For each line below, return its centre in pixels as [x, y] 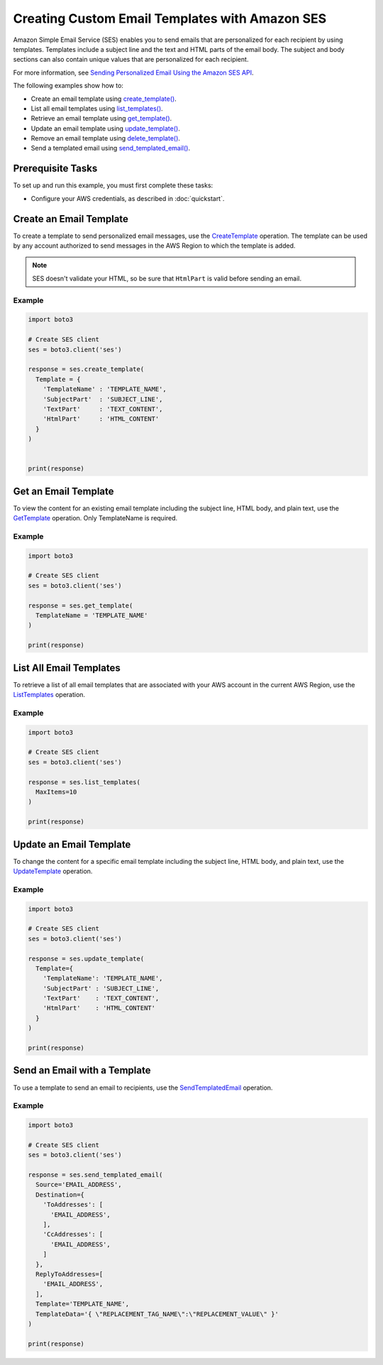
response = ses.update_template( [86, 959]
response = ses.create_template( [86, 369]
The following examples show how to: [68, 86]
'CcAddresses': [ [73, 1234]
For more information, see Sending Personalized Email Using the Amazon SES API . [134, 72]
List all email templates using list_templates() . [97, 108]
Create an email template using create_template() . [104, 99]
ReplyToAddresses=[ [70, 1274]
